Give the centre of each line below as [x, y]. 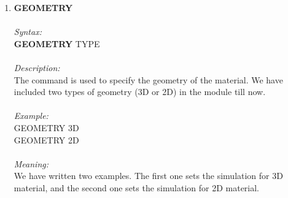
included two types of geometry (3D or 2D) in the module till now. [140, 92]
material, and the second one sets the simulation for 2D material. [137, 187]
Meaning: [31, 163]
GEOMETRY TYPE [57, 43]
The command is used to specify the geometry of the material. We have [148, 79]
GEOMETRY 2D [46, 139]
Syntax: [28, 32]
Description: [37, 67]
